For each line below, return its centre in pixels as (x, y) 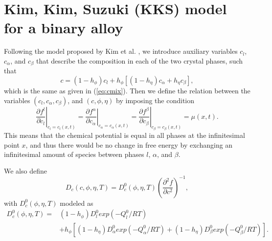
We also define (25, 170)
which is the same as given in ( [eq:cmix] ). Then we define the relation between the (127, 90)
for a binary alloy (64, 28)
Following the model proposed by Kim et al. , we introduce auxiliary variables (121, 51)
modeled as (77, 203)
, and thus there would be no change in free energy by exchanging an (129, 144)
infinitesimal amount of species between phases (74, 154)
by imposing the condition (155, 100)
